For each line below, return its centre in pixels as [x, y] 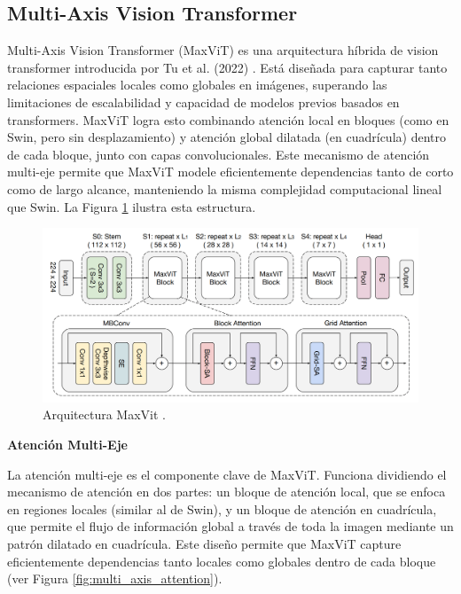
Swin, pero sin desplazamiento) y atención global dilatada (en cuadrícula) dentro [227, 137]
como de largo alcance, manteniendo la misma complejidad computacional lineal [225, 188]
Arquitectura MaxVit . [104, 414]
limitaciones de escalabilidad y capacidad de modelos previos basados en [203, 102]
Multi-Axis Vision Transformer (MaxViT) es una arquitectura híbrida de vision [223, 50]
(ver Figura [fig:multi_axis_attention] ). [115, 578]
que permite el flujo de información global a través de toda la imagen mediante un [230, 526]
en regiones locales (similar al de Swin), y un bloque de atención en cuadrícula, [222, 508]
